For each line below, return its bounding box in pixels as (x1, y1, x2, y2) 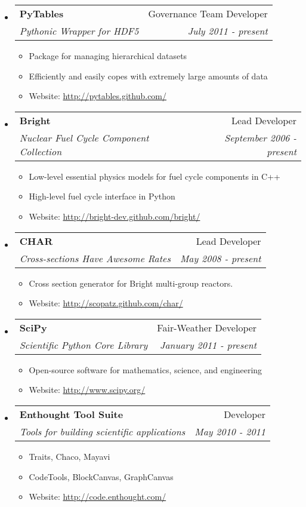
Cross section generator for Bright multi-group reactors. (29, 276, 233, 289)
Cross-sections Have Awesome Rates (19, 251, 171, 265)
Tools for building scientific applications (19, 424, 186, 438)
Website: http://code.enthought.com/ (29, 490, 166, 503)
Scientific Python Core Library (19, 337, 148, 352)
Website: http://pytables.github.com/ (29, 90, 167, 102)
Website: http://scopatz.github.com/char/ (29, 297, 183, 309)
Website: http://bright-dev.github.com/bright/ (29, 210, 200, 222)
